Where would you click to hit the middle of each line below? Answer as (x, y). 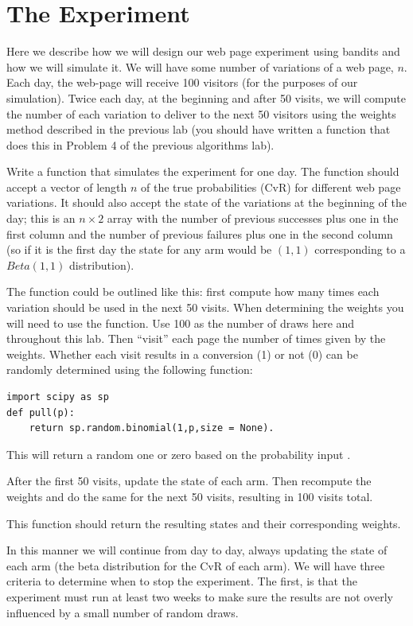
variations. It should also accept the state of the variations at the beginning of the (206, 202)
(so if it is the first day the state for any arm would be (139, 249)
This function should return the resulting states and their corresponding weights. (204, 523)
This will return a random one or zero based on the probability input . (179, 454)
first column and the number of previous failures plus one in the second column (200, 233)
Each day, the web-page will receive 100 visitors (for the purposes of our (182, 82)
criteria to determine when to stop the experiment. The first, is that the (182, 581)
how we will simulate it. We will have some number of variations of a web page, (200, 66)
